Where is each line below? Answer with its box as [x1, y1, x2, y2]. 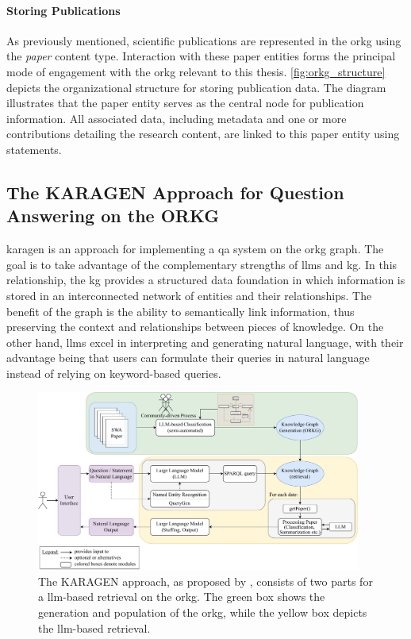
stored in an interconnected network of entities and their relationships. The [6, 287, 372, 303]
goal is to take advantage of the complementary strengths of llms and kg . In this [6, 256, 398, 272]
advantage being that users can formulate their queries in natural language [6, 349, 370, 366]
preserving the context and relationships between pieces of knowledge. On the [6, 318, 384, 335]
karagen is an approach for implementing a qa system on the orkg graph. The [6, 241, 384, 257]
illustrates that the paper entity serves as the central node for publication [6, 94, 364, 111]
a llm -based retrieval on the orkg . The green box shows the [38, 588, 325, 605]
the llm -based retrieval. [38, 619, 151, 636]
